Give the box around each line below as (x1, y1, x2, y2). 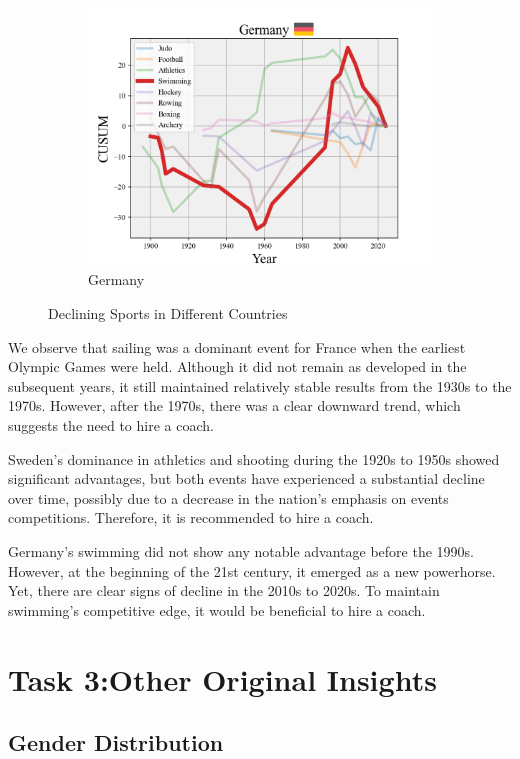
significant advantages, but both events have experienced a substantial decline (8, 468, 485, 489)
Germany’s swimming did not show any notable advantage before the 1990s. (8, 540, 474, 561)
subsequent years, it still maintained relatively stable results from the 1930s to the (8, 375, 512, 396)
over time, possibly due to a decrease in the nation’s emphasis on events (8, 487, 449, 508)
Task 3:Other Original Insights (8, 658, 437, 699)
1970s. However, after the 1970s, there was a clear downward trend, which (8, 395, 461, 416)
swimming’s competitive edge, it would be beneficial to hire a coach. (8, 599, 426, 620)
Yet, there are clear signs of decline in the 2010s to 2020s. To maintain (8, 580, 440, 601)
